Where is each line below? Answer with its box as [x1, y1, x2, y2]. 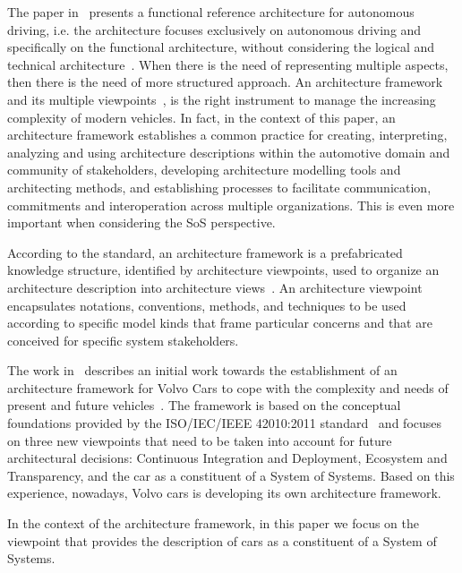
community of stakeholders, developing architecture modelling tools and [7, 160, 401, 179]
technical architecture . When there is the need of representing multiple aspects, [7, 55, 449, 73]
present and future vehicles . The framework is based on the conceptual [7, 396, 401, 415]
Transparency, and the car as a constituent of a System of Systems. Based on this [7, 466, 455, 484]
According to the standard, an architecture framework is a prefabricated [7, 243, 403, 261]
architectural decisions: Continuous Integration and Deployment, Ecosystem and [7, 449, 448, 467]
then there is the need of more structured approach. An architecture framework [7, 73, 443, 91]
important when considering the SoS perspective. [7, 213, 276, 232]
